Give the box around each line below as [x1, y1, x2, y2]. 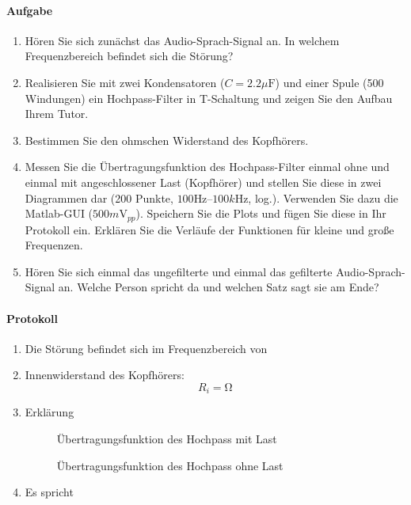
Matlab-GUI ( [25, 205, 93, 222]
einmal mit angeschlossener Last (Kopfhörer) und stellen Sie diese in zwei [25, 173, 382, 190]
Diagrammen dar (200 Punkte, [25, 189, 173, 206]
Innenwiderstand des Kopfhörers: [25, 366, 185, 383]
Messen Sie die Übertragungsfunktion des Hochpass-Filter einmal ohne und [25, 158, 390, 175]
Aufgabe [6, 2, 53, 18]
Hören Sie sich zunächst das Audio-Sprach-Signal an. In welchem [25, 32, 340, 48]
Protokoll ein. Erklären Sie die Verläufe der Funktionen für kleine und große [25, 221, 394, 237]
